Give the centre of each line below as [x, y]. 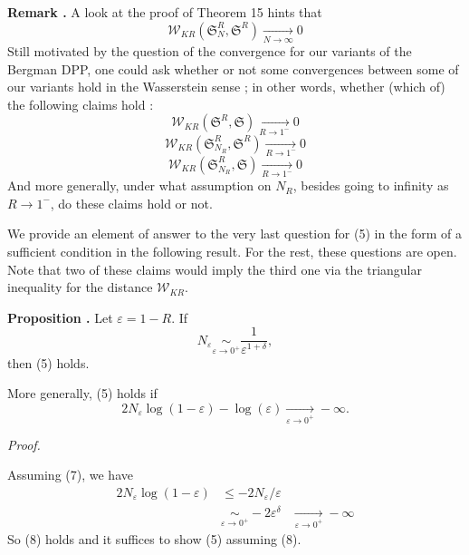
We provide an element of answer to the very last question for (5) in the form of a [235, 234]
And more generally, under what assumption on [139, 185]
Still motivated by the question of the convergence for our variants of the [210, 50]
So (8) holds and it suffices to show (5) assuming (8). [154, 538]
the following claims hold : [81, 104]
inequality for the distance [80, 287]
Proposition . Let [60, 317]
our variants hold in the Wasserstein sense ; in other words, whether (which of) [226, 87]
